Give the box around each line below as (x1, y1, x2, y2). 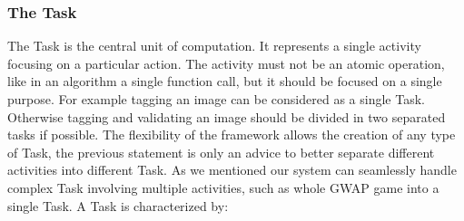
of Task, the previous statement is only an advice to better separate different (7, 142, 435, 161)
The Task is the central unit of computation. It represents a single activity (7, 36, 421, 55)
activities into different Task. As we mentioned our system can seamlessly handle (7, 160, 457, 179)
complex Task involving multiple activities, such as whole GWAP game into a (7, 178, 439, 197)
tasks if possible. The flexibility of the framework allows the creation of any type (7, 125, 456, 144)
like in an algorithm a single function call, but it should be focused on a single (7, 72, 442, 91)
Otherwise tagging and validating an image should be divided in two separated (7, 107, 446, 126)
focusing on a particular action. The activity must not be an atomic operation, (7, 53, 445, 72)
